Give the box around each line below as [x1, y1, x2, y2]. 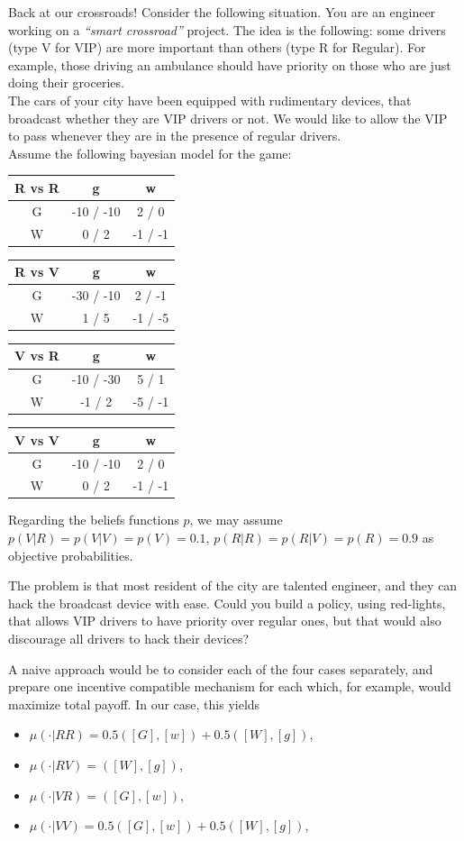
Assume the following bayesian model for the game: [8, 143, 292, 162]
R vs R [14, 178, 59, 197]
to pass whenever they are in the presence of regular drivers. [8, 126, 341, 145]
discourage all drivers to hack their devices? [8, 629, 250, 648]
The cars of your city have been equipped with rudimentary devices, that [8, 90, 412, 109]
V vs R [14, 346, 59, 365]
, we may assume [189, 510, 283, 529]
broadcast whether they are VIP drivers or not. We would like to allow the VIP [8, 108, 448, 127]
